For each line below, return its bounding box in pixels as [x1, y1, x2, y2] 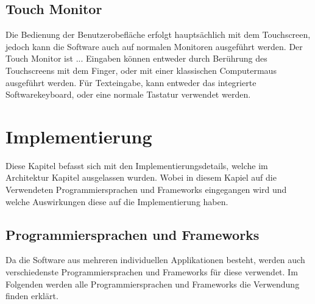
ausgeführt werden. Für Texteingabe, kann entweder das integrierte [5, 76, 257, 89]
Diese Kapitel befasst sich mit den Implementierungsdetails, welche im [5, 159, 268, 172]
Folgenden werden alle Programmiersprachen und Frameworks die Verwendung [5, 277, 300, 290]
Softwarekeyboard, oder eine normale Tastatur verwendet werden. [5, 88, 251, 101]
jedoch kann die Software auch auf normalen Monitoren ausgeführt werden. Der [5, 40, 303, 52]
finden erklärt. [5, 289, 58, 302]
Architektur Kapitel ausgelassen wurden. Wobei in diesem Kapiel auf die [5, 171, 277, 184]
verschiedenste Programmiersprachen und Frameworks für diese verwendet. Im [5, 266, 298, 278]
